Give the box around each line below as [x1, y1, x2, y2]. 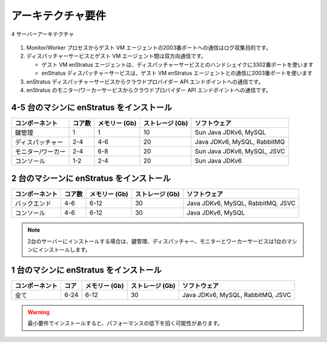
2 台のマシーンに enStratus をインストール [11, 173, 171, 184]
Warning [27, 309, 50, 315]
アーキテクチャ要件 [11, 9, 107, 22]
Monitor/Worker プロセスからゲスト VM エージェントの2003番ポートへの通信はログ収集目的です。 [26, 44, 272, 51]
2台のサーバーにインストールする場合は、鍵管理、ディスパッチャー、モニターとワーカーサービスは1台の [27, 237, 287, 245]
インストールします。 [38, 246, 91, 253]
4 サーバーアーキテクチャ [11, 30, 74, 38]
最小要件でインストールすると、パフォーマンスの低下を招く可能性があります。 [27, 320, 223, 327]
